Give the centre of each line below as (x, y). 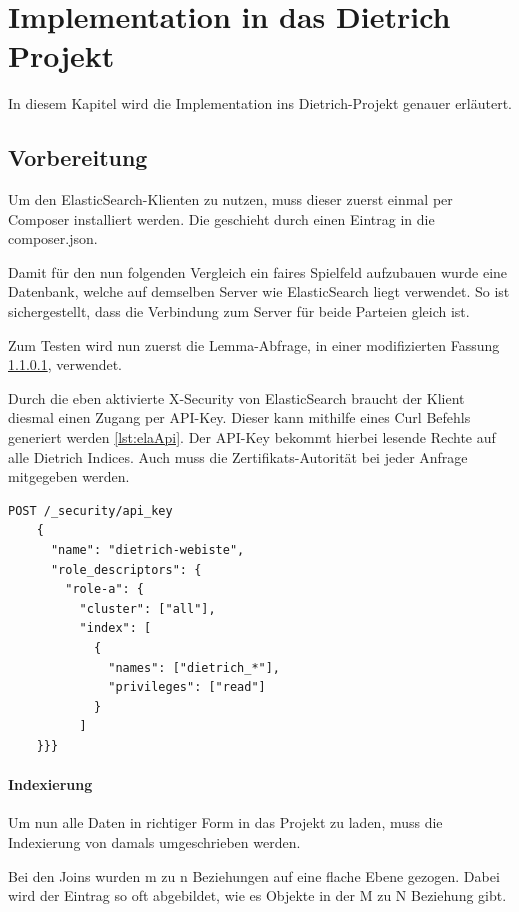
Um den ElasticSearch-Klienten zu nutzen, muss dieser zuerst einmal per (230, 199)
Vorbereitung (78, 157)
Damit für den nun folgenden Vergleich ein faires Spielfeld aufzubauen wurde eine (258, 271)
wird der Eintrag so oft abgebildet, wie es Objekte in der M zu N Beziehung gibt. (257, 895)
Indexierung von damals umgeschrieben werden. (154, 841)
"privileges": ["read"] (187, 687)
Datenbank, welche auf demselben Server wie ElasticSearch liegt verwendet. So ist (259, 291)
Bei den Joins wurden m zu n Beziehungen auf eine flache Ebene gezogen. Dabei (254, 875)
